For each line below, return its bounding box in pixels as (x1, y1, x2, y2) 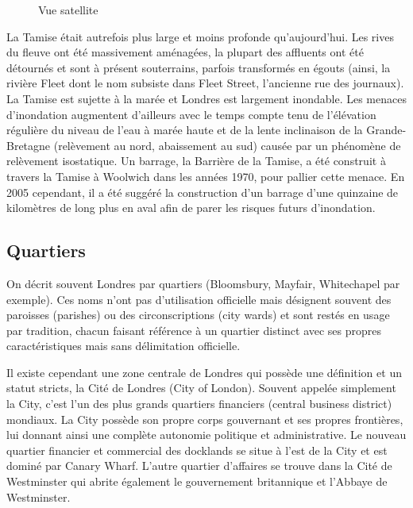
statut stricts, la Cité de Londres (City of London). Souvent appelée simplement (6, 379, 396, 396)
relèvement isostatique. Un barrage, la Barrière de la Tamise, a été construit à (6, 152, 386, 169)
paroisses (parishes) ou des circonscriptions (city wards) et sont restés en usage (6, 306, 390, 323)
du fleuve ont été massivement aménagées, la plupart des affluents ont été (6, 44, 364, 60)
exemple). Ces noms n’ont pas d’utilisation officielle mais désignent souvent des (6, 291, 392, 307)
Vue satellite (38, 2, 98, 17)
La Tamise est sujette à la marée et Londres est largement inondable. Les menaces (6, 90, 407, 106)
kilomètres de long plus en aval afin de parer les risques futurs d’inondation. (6, 199, 376, 216)
